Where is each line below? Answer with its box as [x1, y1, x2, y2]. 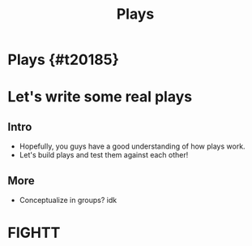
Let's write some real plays [7, 88, 192, 106]
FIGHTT [7, 224, 61, 242]
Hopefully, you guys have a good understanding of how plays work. [19, 141, 246, 151]
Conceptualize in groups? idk [19, 196, 117, 205]
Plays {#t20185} [7, 50, 119, 69]
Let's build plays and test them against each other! [19, 150, 189, 160]
